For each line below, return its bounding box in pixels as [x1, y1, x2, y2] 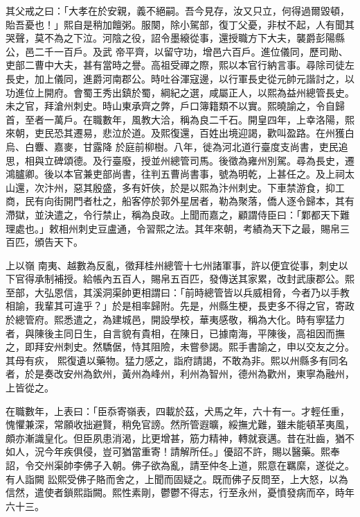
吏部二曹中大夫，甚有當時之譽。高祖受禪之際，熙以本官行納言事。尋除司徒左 [6, 58, 354, 72]
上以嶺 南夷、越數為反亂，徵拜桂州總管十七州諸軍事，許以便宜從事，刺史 [6, 257, 339, 272]
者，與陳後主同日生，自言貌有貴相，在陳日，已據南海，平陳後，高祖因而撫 [6, 325, 345, 340]
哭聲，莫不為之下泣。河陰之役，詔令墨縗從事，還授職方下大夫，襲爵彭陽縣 [6, 31, 345, 45]
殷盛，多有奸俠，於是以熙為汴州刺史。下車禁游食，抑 [92, 180, 335, 194]
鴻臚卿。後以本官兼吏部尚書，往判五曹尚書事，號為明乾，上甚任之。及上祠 [6, 167, 345, 181]
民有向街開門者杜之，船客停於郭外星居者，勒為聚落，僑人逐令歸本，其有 [24, 194, 354, 208]
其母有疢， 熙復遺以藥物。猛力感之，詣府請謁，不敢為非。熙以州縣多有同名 [6, 353, 348, 367]
